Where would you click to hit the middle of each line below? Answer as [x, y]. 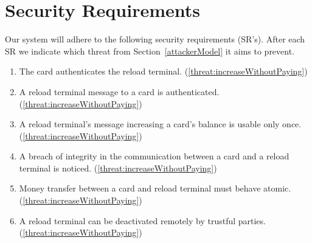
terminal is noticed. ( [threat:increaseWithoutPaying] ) [118, 168]
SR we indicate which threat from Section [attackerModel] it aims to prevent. [150, 51]
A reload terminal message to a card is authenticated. [119, 91]
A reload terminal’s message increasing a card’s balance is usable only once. [160, 124]
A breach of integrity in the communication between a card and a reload [154, 156]
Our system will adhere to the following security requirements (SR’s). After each [155, 39]
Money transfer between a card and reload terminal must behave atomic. [155, 188]
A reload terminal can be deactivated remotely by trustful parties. [142, 220]
